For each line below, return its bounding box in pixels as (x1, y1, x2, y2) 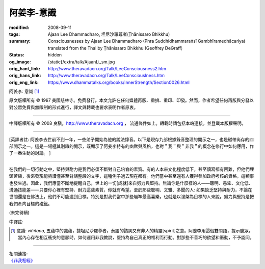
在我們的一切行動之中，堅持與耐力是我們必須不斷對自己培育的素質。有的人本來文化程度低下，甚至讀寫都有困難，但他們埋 (9, 166, 254, 172)
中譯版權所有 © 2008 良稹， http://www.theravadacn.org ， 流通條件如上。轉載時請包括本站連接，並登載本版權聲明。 (9, 120, 246, 126)
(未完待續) (9, 210, 30, 215)
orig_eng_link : (9, 79, 39, 85)
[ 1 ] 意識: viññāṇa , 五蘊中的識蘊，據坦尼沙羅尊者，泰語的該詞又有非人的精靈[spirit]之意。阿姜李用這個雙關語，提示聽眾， (10, 227, 253, 233)
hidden (48, 52, 62, 58)
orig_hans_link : (9, 73, 41, 79)
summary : (9, 38, 31, 44)
